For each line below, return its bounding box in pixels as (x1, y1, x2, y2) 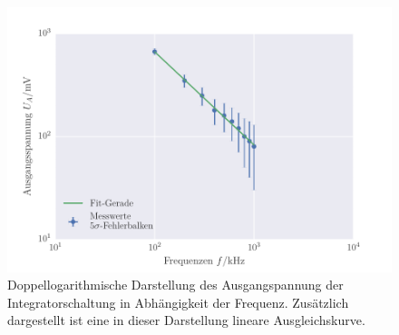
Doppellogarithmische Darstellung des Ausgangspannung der (7, 275, 344, 294)
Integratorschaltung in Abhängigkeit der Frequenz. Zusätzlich (7, 292, 349, 311)
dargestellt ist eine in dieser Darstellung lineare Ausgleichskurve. (7, 310, 365, 330)
